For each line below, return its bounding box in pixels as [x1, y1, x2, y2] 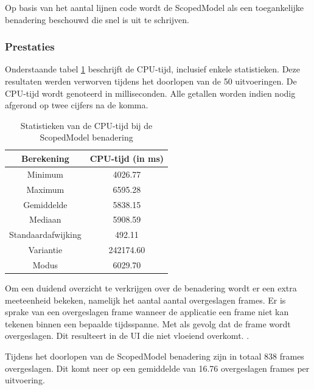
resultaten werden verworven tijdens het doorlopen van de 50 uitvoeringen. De [5, 75, 297, 87]
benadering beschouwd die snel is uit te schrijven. [5, 13, 189, 26]
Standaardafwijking [9, 228, 82, 241]
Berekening [21, 151, 69, 164]
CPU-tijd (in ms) [89, 151, 164, 164]
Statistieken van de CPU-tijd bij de [20, 119, 153, 131]
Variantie [28, 243, 63, 256]
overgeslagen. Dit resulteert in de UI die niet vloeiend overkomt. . [5, 329, 249, 342]
